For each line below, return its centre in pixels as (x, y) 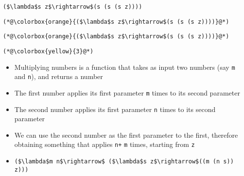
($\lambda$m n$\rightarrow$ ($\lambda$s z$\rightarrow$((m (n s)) (124, 162)
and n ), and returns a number (59, 76)
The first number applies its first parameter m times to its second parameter (127, 92)
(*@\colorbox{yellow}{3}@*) (48, 51)
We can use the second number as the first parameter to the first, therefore (126, 135)
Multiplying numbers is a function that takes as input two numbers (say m (125, 67)
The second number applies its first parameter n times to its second (115, 109)
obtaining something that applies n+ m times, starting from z (105, 144)
